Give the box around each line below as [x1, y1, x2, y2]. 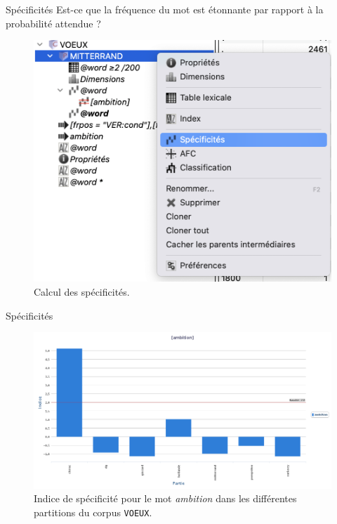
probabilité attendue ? [6, 15, 101, 30]
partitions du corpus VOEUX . [34, 504, 152, 519]
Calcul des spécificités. [34, 284, 130, 299]
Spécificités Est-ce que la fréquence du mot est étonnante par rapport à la [6, 2, 324, 16]
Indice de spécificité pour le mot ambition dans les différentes [34, 491, 297, 506]
